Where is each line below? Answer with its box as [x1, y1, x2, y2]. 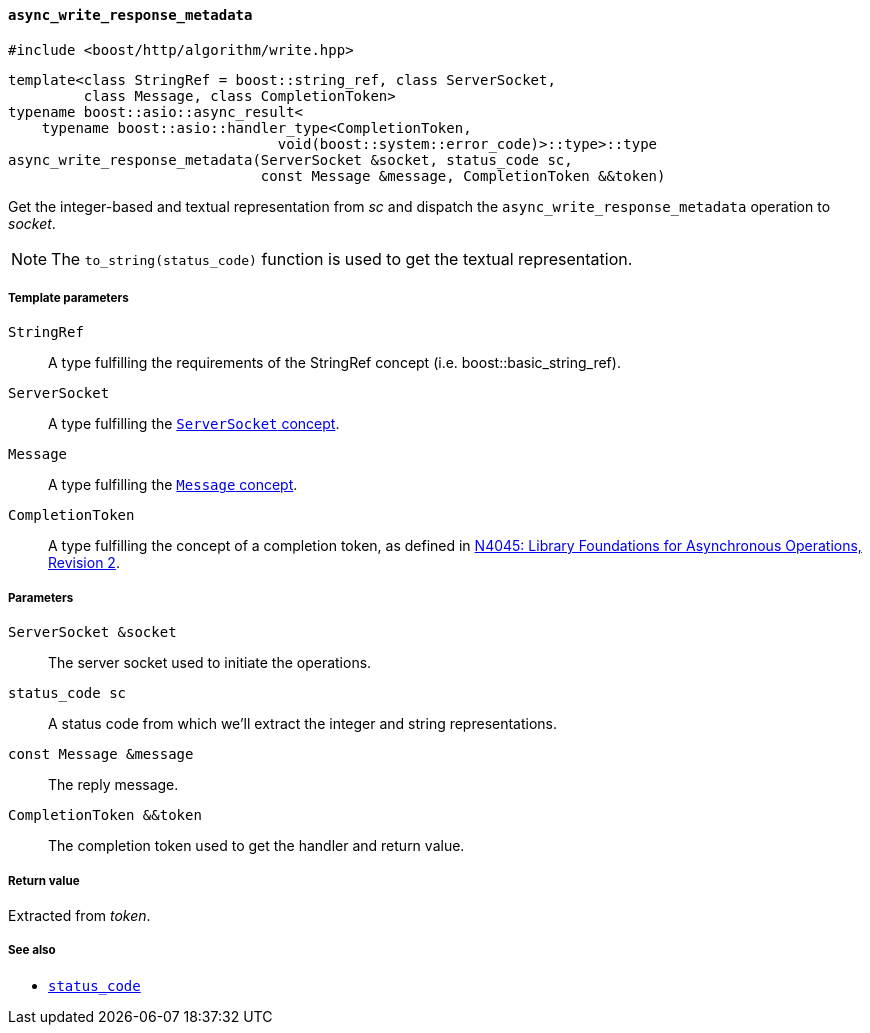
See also [8, 943, 56, 958]
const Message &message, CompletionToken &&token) [260, 167, 666, 184]
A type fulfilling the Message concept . [48, 476, 298, 494]
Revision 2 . [48, 554, 120, 572]
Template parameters [8, 291, 129, 305]
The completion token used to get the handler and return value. [48, 837, 465, 855]
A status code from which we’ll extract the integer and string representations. [48, 715, 558, 733]
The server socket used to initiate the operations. [48, 654, 372, 672]
